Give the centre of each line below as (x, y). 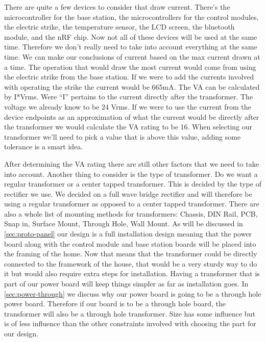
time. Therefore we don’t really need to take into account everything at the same (131, 47)
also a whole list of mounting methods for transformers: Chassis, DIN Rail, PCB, (131, 213)
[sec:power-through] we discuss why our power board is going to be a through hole (133, 293)
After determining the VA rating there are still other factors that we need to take (131, 163)
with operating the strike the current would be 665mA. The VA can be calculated (132, 86)
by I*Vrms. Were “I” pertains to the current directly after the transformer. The (129, 97)
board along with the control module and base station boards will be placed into (130, 243)
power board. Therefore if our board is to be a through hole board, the (115, 304)
